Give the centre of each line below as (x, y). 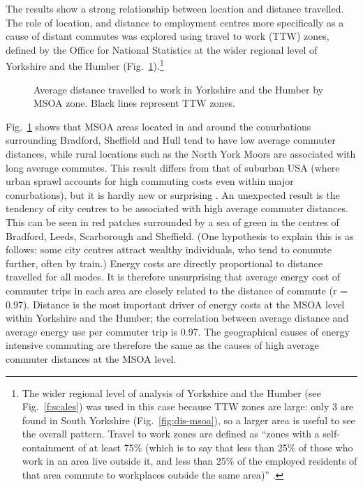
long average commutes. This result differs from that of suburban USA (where (173, 167)
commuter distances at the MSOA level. (91, 358)
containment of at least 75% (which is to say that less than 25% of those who (187, 447)
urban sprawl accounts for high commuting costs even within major (150, 181)
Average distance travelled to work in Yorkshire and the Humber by (178, 89)
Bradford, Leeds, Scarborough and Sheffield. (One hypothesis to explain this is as (180, 235)
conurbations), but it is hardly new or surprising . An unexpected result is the (173, 194)
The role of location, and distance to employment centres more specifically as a (175, 22)
